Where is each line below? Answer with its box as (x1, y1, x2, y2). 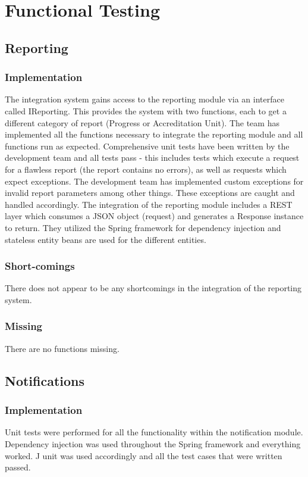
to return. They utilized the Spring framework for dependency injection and (5, 221, 281, 233)
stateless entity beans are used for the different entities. (5, 233, 206, 245)
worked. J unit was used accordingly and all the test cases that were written (5, 449, 282, 462)
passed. (5, 461, 31, 473)
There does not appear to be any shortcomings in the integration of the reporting (5, 282, 302, 294)
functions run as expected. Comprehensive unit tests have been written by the (5, 139, 290, 152)
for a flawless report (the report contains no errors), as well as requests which (5, 163, 287, 175)
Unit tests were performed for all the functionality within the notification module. (5, 426, 303, 438)
